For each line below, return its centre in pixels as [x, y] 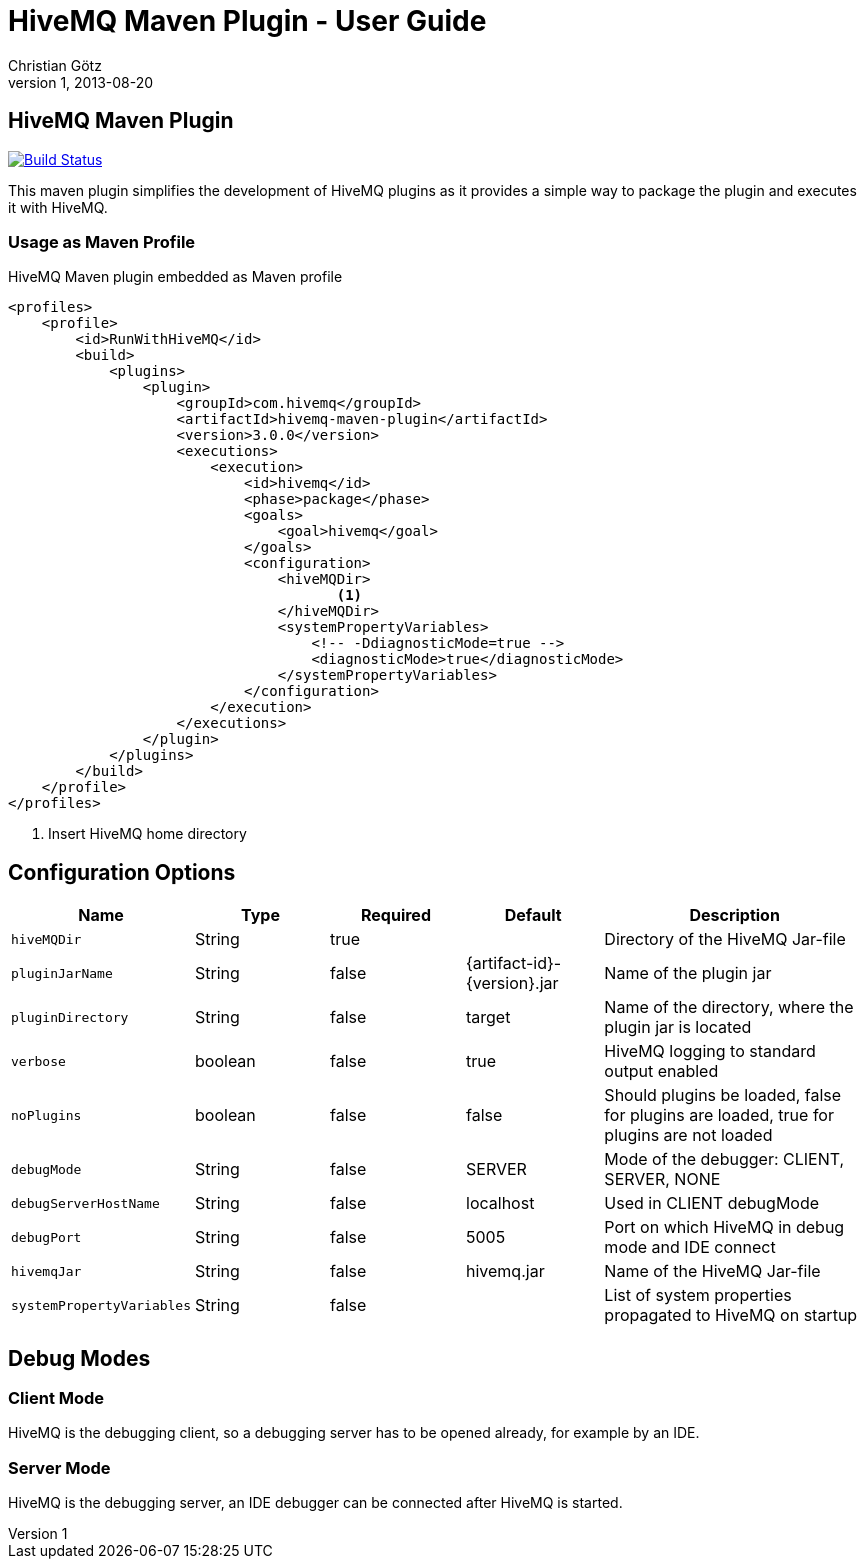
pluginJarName [62, 973]
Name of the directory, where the [729, 1007]
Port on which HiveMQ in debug [724, 1227]
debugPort [46, 1237]
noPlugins [46, 1115]
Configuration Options [122, 872]
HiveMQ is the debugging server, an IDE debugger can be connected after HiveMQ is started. [315, 1503]
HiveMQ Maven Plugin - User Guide [247, 21]
